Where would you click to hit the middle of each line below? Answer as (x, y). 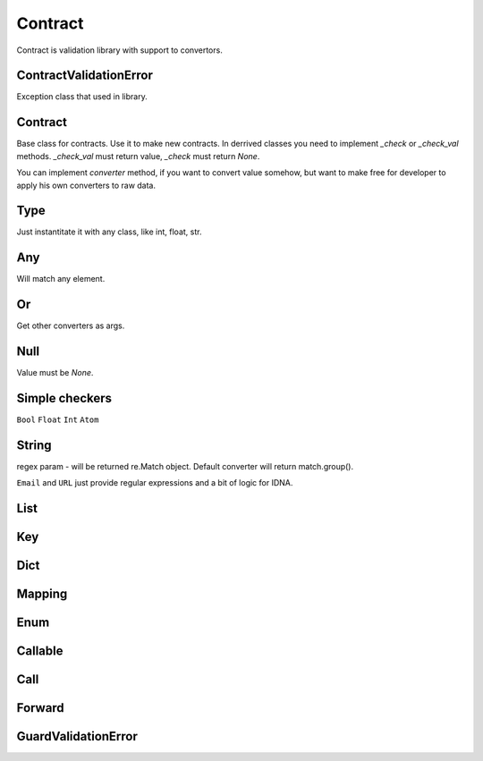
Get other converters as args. (71, 326)
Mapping (42, 594)
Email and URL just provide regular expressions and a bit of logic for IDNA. (155, 483)
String (34, 445)
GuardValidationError (77, 736)
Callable (40, 651)
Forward (40, 708)
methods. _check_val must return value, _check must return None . (138, 156)
